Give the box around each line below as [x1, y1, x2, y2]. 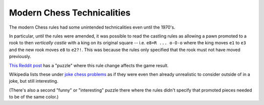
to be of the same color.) [9, 94, 59, 100]
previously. [9, 53, 31, 59]
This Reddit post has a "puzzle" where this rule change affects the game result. [9, 62, 169, 68]
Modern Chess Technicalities [9, 7, 131, 18]
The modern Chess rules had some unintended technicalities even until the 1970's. [9, 24, 176, 30]
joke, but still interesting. [9, 78, 59, 84]
